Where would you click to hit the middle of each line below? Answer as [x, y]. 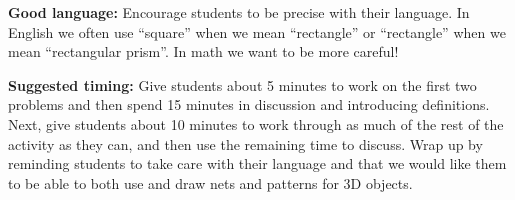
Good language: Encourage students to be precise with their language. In [239, 12]
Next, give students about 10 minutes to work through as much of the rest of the [256, 123]
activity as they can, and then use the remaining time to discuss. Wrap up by [245, 143]
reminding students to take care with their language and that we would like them [257, 163]
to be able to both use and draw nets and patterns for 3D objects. [210, 182]
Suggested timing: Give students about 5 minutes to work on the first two [242, 84]
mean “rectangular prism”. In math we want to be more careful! [203, 51]
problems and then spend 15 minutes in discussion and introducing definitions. [249, 104]
